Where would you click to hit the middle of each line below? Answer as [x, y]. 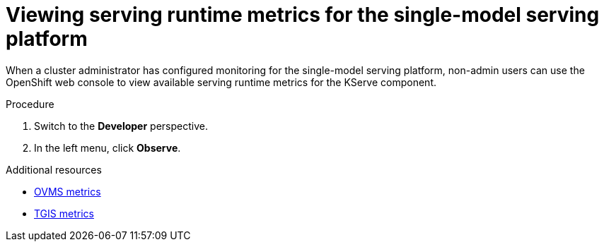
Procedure [30, 104]
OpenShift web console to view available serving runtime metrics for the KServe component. [221, 82]
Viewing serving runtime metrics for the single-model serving [303, 15]
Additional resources [54, 169]
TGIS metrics [64, 213]
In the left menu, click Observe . [108, 147]
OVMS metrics [68, 191]
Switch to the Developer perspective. [121, 126]
